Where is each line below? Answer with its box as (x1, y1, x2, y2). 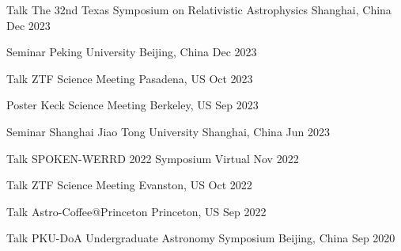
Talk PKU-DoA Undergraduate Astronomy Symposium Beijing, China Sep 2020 (6, 230, 395, 246)
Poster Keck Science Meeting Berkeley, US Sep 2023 (6, 97, 259, 113)
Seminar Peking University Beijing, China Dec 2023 (6, 44, 257, 60)
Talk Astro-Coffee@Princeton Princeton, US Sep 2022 (6, 203, 267, 219)
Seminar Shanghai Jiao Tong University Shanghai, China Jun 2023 (6, 123, 331, 139)
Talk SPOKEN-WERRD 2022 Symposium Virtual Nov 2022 (6, 150, 299, 166)
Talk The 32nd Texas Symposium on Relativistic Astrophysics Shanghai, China (6, 2, 392, 17)
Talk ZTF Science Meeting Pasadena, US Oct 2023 (6, 70, 253, 86)
